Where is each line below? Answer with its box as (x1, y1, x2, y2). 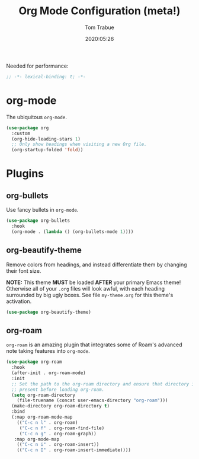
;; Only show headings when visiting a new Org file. (11, 141, 147, 148)
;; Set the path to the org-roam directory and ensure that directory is (11, 381, 197, 387)
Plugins (6, 167, 44, 180)
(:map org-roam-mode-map (11, 414, 73, 420)
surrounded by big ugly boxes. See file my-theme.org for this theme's (6, 291, 174, 298)
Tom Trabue (85, 24, 114, 31)
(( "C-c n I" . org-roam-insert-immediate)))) (17, 447, 131, 453)
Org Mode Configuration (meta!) (18, 4, 181, 18)
